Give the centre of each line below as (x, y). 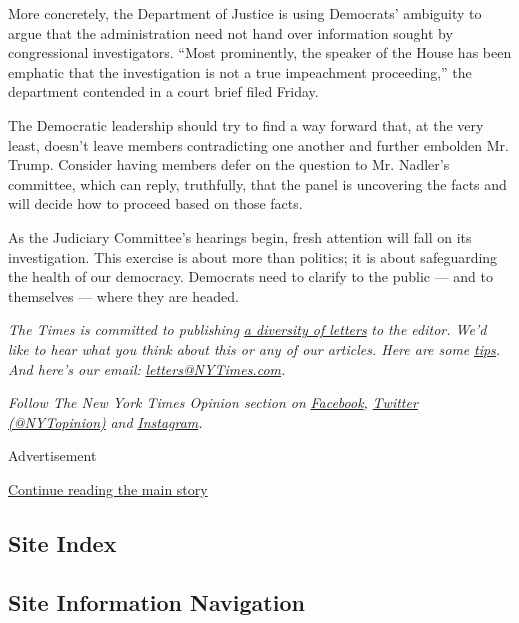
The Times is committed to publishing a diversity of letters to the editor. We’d (247, 329)
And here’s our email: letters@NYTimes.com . (147, 368)
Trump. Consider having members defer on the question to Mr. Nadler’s (229, 164)
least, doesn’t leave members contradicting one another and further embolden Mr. (258, 144)
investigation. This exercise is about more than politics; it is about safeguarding (253, 256)
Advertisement (52, 455)
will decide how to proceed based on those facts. (155, 203)
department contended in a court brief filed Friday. (163, 91)
